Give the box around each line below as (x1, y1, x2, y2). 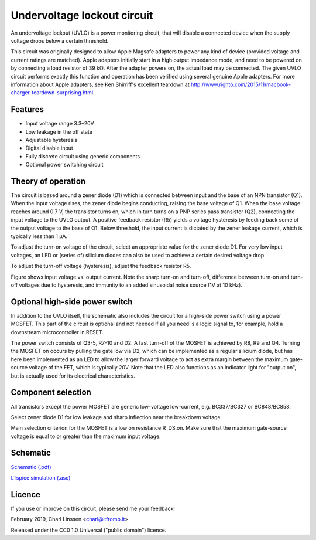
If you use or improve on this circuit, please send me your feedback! (11, 505, 176, 512)
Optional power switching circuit (25, 161, 104, 168)
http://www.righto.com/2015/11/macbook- (190, 81, 291, 88)
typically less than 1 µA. (11, 233, 68, 240)
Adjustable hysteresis (25, 136, 78, 143)
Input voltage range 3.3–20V (25, 120, 94, 127)
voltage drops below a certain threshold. (11, 37, 109, 44)
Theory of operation (11, 176, 86, 186)
